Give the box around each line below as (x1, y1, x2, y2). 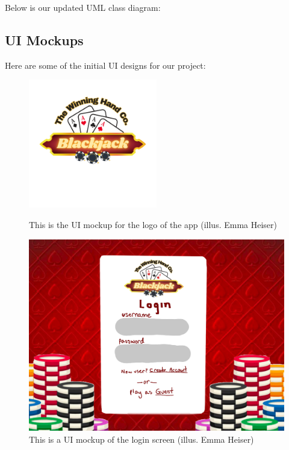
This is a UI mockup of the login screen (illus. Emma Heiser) (29, 433, 254, 445)
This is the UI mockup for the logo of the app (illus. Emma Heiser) (29, 218, 278, 230)
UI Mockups (5, 30, 84, 49)
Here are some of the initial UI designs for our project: (5, 59, 206, 71)
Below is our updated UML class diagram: (5, 1, 161, 13)
